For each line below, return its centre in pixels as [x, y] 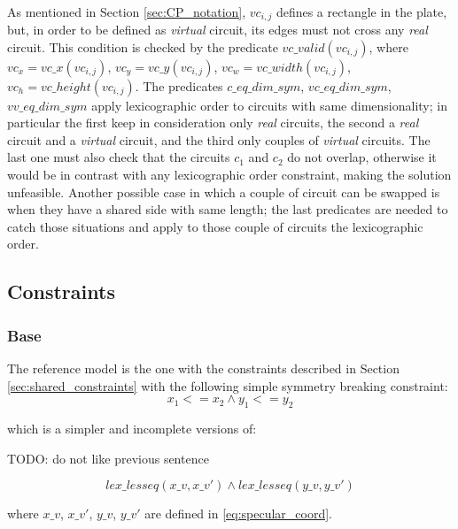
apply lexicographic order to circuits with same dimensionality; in [269, 105]
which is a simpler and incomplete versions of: [132, 428]
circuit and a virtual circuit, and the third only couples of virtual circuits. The [219, 139]
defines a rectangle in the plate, [361, 11]
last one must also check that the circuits [119, 157]
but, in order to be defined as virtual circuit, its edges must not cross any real [217, 30]
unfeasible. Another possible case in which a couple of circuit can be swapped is [224, 192]
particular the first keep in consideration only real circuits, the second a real [213, 123]
